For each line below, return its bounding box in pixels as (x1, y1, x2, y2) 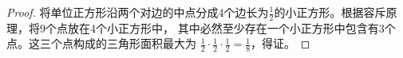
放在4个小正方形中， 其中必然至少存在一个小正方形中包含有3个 (67, 19, 396, 36)
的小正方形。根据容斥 (274, 4, 386, 20)
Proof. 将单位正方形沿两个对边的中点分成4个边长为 (6, 4, 269, 20)
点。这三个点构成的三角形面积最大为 (6, 35, 196, 52)
